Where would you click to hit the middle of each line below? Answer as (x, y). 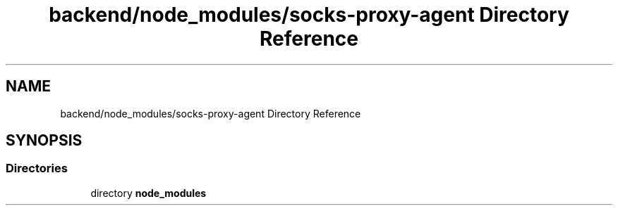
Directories (37, 168)
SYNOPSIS (44, 141)
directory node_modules (149, 193)
